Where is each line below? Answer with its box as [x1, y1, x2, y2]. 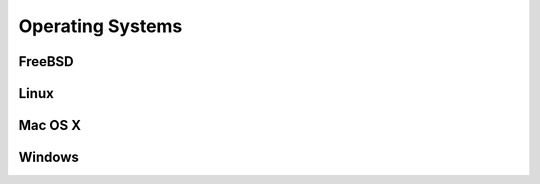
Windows [18, 149, 79, 166]
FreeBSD [18, 53, 74, 70]
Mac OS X [18, 117, 82, 134]
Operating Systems [18, 15, 183, 37]
